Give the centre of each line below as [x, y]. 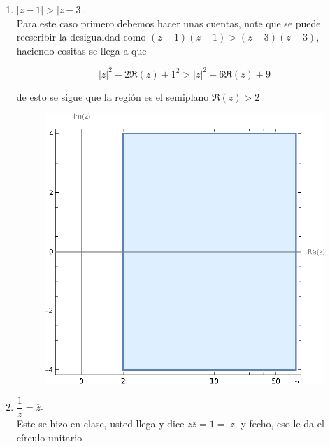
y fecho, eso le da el [282, 424]
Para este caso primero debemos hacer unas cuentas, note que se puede [168, 23]
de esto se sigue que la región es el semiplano [113, 96]
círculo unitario [49, 437]
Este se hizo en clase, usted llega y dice [100, 424]
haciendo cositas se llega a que [81, 50]
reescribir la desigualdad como [81, 37]
